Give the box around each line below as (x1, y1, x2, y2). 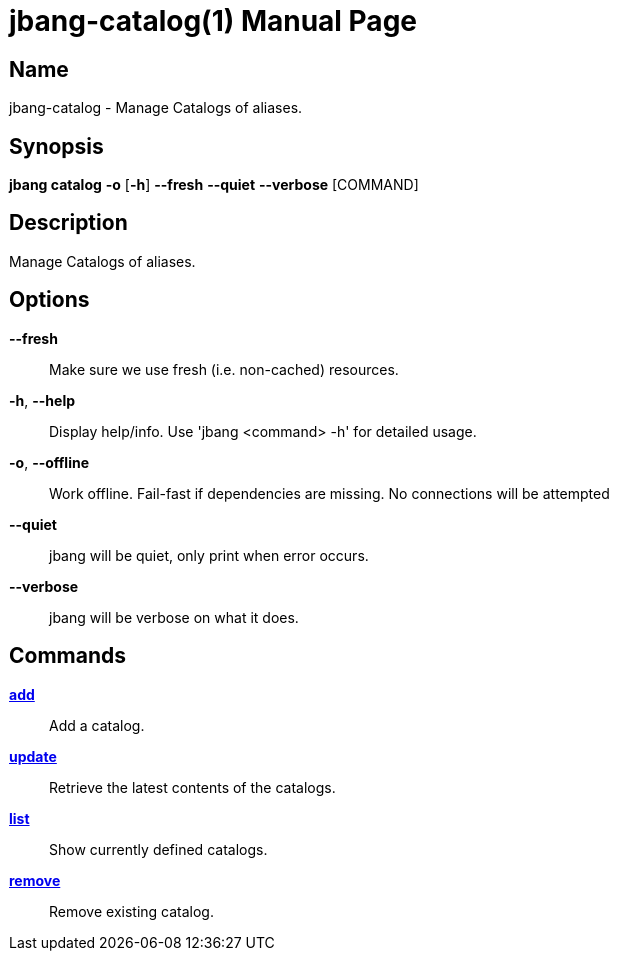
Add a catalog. (49, 716, 145, 734)
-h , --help (9, 391, 76, 409)
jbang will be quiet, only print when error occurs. (49, 546, 369, 564)
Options (9, 287, 90, 313)
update (9, 747, 57, 765)
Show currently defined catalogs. (49, 840, 268, 858)
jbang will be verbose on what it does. (49, 608, 299, 626)
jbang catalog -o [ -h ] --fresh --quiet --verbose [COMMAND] (9, 176, 419, 194)
